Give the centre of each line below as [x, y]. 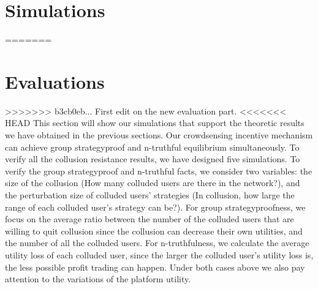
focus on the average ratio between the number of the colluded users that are [150, 219]
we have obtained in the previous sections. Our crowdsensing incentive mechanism [159, 135]
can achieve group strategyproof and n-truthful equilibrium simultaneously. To [152, 147]
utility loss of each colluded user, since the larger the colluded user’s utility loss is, [159, 254]
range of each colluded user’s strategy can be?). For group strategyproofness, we [155, 207]
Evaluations [55, 81]
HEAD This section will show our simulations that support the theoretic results [155, 123]
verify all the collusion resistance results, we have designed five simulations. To [153, 159]
